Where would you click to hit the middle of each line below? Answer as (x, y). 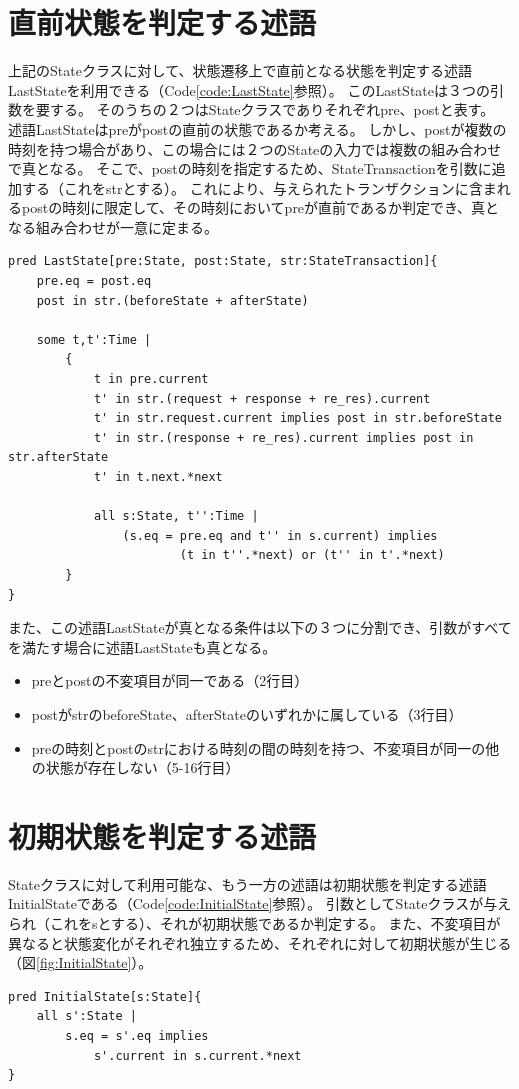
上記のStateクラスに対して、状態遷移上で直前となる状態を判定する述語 (240, 70)
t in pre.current (151, 379)
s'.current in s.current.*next (197, 1055)
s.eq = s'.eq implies (137, 1036)
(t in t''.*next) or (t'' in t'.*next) (312, 555)
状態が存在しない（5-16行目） (142, 767)
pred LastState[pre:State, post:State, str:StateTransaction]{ (223, 261)
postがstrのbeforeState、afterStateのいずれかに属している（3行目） (247, 713)
